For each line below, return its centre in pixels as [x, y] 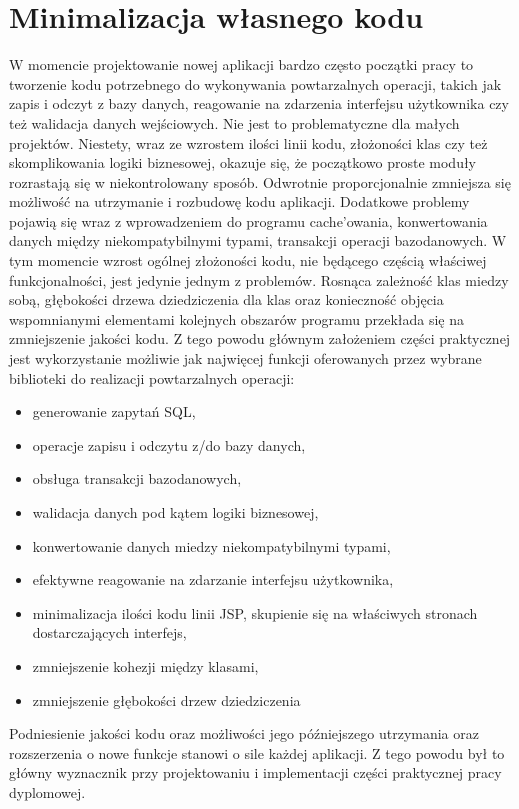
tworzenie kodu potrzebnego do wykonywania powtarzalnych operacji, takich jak [255, 83]
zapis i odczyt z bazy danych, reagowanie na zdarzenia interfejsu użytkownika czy [259, 103]
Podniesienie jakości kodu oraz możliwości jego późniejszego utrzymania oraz [244, 733]
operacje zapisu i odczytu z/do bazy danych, [169, 444]
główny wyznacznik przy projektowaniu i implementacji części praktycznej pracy [255, 772]
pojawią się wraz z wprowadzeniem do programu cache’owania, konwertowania [248, 220]
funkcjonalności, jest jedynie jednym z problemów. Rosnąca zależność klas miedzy [259, 279]
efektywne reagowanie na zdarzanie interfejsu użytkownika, [213, 579]
